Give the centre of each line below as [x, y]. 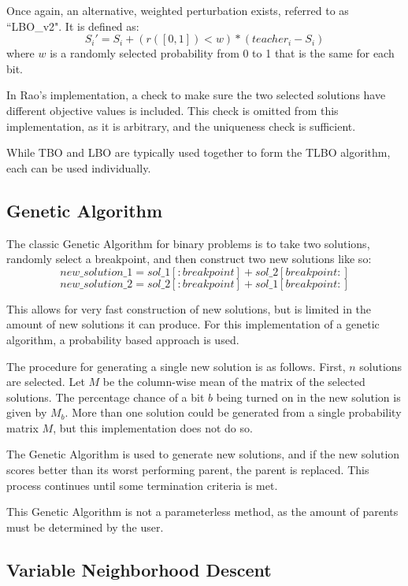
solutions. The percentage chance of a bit [106, 397]
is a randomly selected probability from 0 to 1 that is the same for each [222, 53]
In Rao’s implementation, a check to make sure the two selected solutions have [196, 95]
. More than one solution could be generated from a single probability [233, 412]
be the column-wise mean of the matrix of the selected [234, 382]
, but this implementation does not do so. [153, 427]
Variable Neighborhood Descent [139, 569]
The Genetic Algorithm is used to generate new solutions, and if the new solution [203, 454]
